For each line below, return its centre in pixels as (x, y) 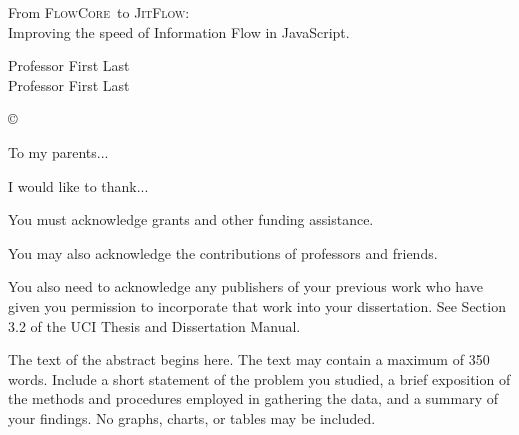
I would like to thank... (78, 185)
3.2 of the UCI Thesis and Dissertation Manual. (154, 325)
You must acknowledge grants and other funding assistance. (191, 219)
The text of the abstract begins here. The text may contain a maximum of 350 (249, 359)
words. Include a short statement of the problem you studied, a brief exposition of (259, 378)
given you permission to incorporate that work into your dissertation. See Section (257, 305)
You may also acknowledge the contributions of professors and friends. (223, 252)
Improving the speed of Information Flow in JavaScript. (179, 31)
